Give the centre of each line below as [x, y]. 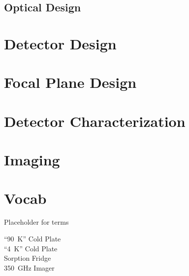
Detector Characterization [95, 121]
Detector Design [60, 43]
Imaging [32, 160]
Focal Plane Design [70, 82]
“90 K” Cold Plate [32, 238]
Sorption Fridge [28, 258]
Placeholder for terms [36, 222]
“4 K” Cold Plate [31, 248]
